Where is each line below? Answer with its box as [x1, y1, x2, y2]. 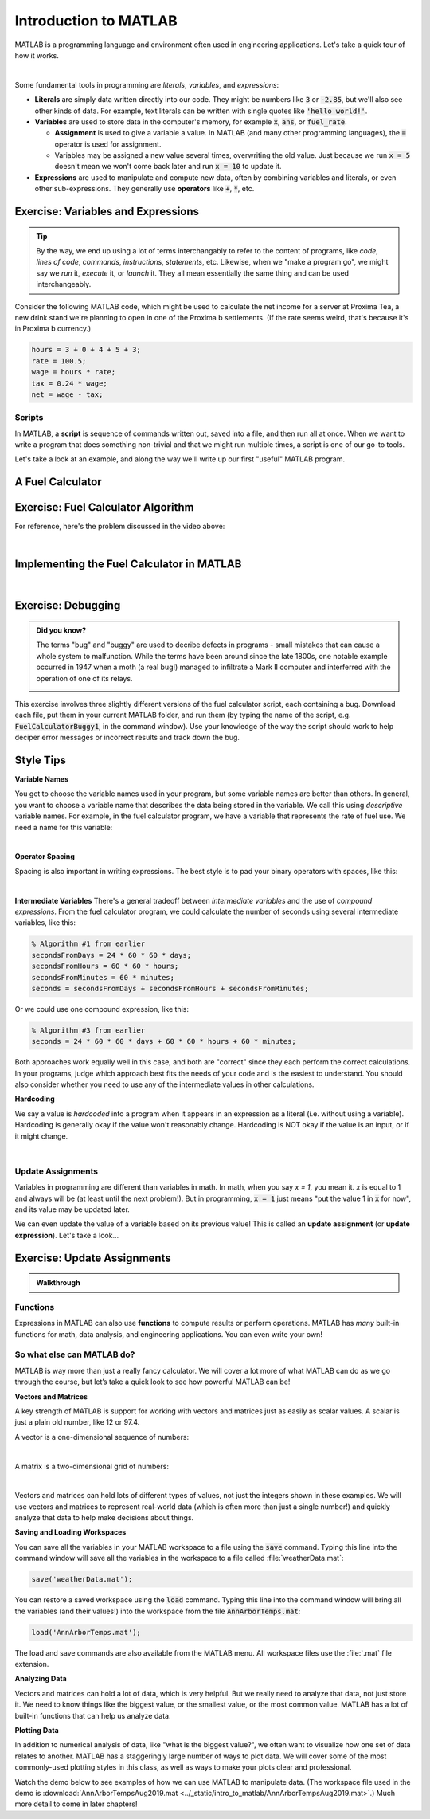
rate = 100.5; [31, 356, 87, 366]
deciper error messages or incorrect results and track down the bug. [14, 733, 240, 743]
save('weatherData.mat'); [31, 1574, 133, 1584]
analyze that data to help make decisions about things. [14, 1513, 194, 1523]
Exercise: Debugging [14, 598, 121, 613]
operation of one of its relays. [36, 673, 133, 683]
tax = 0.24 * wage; [31, 378, 107, 388]
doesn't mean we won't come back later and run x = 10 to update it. [54, 162, 282, 171]
